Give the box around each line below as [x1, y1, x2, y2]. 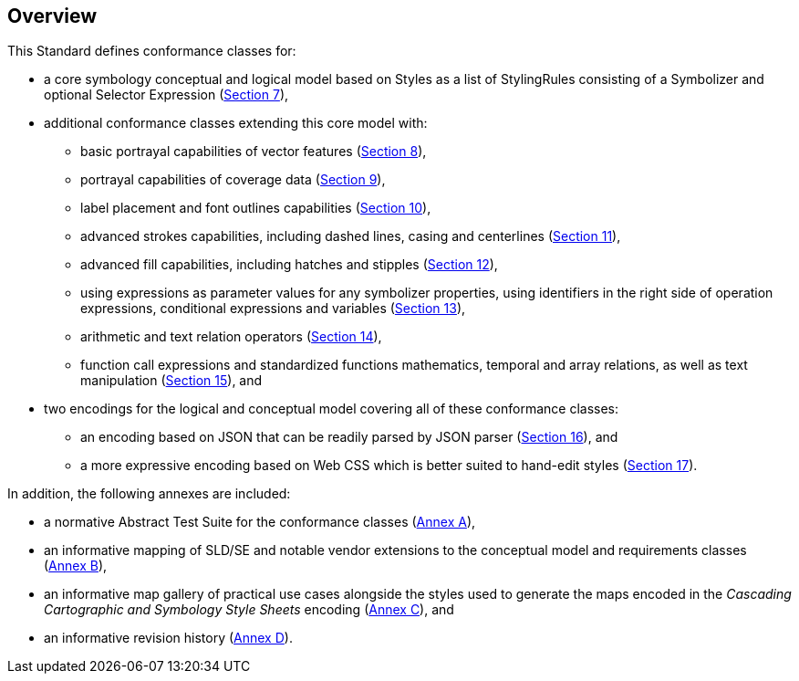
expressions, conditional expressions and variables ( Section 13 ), [80, 300, 466, 317]
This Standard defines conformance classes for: [7, 43, 296, 59]
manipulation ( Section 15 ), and [80, 372, 263, 389]
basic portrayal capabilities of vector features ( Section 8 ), [80, 143, 427, 160]
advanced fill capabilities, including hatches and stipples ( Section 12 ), [80, 257, 498, 273]
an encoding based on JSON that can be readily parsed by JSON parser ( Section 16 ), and [80, 429, 618, 445]
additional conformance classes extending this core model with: [44, 115, 428, 131]
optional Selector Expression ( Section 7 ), [44, 87, 289, 103]
